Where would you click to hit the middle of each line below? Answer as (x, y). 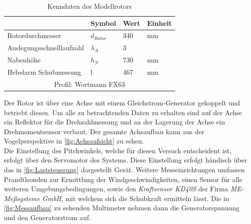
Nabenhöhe (24, 60)
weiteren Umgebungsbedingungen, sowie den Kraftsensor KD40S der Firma (116, 189)
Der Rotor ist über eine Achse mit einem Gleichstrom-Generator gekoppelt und (122, 102)
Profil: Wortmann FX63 (90, 84)
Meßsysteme (22, 198)
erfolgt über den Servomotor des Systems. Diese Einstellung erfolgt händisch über (126, 160)
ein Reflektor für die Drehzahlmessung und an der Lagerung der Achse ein (115, 122)
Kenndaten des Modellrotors (90, 6)
